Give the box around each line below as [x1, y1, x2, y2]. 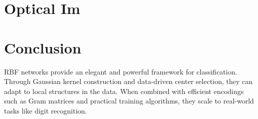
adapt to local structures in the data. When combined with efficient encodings [4, 85, 244, 96]
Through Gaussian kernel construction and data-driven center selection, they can [4, 76, 253, 86]
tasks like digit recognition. [4, 105, 87, 115]
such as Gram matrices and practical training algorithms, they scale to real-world [4, 95, 254, 106]
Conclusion [4, 37, 82, 57]
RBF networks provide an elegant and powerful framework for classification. [4, 66, 237, 76]
